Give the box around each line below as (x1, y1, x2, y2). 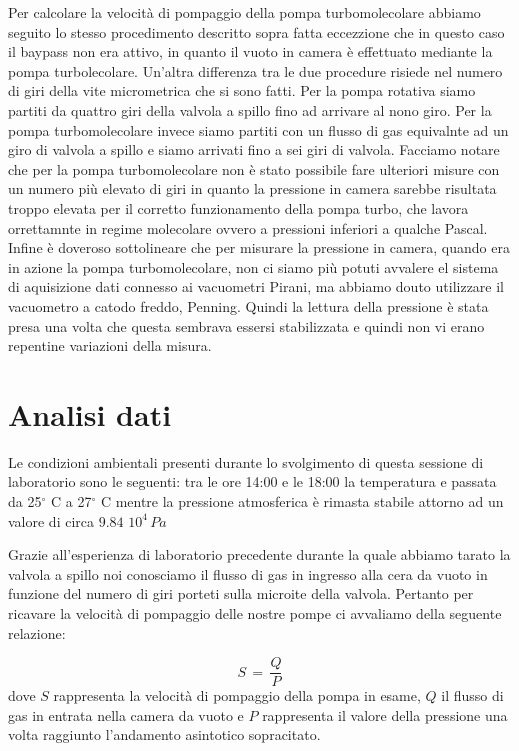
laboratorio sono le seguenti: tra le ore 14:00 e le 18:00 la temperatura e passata (8, 471, 497, 492)
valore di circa (8, 510, 95, 531)
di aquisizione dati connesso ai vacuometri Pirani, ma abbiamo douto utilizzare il (8, 276, 505, 297)
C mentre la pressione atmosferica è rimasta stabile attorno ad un (100, 491, 504, 511)
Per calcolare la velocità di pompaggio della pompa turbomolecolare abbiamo (8, 2, 481, 22)
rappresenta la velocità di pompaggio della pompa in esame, (53, 685, 421, 706)
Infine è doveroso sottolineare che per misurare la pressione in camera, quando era (8, 237, 510, 258)
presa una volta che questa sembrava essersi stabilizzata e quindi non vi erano (8, 315, 485, 336)
